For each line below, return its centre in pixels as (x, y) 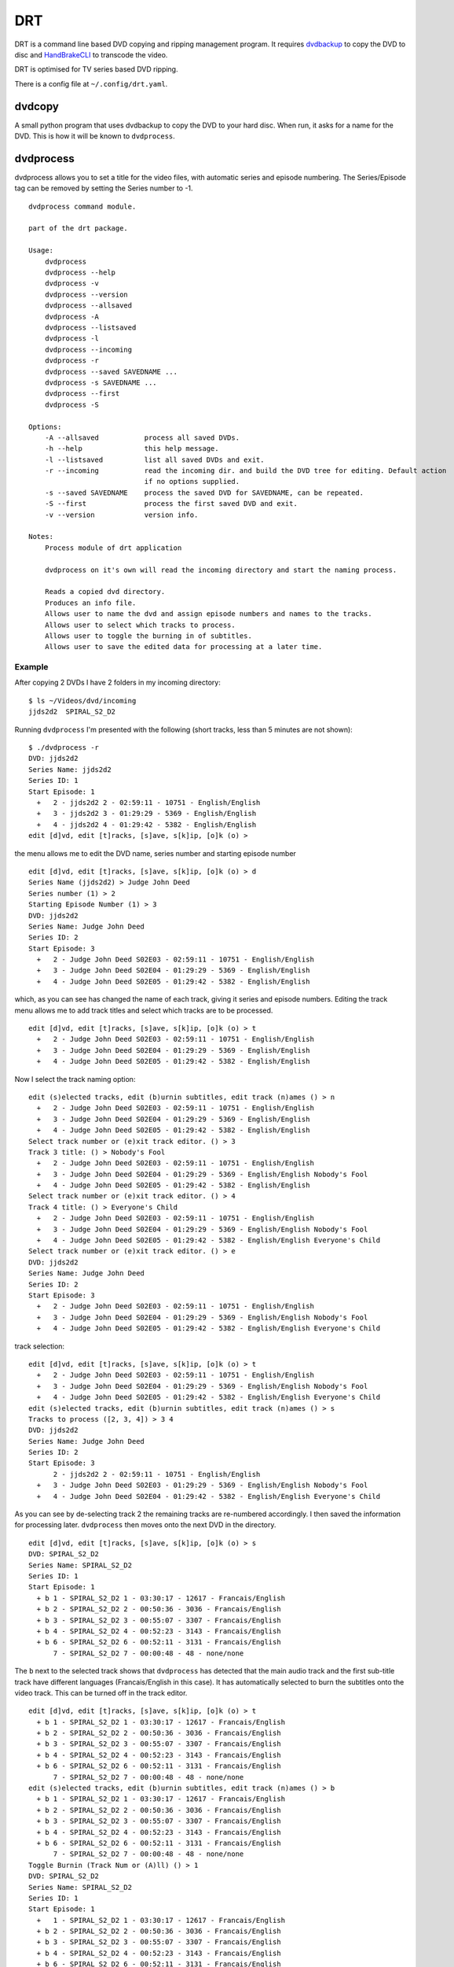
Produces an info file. (90, 603)
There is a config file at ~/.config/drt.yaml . (91, 83)
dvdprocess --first (82, 394)
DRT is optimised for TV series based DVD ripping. (96, 69)
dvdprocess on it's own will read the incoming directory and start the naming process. (221, 570)
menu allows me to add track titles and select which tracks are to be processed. (144, 1010)
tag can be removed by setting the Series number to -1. (104, 188)
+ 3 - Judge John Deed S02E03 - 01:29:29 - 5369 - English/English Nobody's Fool (202, 1485)
